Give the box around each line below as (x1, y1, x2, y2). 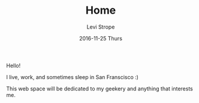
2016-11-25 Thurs (79, 35, 123, 42)
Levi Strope (86, 23, 115, 30)
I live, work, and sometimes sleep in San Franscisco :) (6, 73, 139, 80)
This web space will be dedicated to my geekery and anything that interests (6, 85, 194, 92)
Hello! (6, 62, 21, 69)
